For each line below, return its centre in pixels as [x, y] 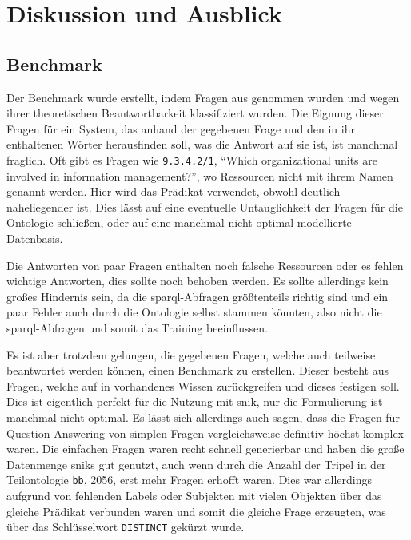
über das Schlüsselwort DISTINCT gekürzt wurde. [126, 527]
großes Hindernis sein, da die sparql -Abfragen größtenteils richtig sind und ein [198, 296]
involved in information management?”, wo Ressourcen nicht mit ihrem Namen [200, 175]
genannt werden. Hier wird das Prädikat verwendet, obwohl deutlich [174, 191]
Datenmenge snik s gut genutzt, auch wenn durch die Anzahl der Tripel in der [196, 464]
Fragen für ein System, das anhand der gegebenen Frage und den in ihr [181, 128]
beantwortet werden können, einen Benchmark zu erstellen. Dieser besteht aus [198, 370]
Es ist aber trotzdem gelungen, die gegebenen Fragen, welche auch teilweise [191, 354]
